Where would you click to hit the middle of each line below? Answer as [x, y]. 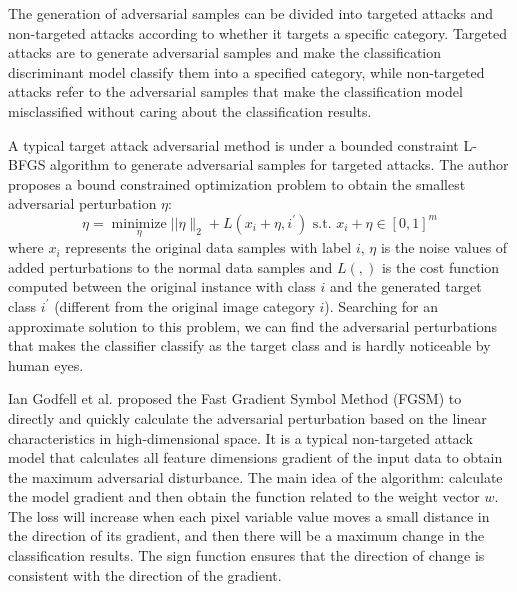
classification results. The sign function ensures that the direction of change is [246, 555]
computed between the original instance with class [162, 286]
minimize [139, 223]
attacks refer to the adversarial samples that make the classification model [235, 91]
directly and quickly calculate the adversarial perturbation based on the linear [247, 417]
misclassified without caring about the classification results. [190, 110]
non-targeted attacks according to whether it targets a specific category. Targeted [257, 32]
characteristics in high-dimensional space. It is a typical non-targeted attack [240, 437]
